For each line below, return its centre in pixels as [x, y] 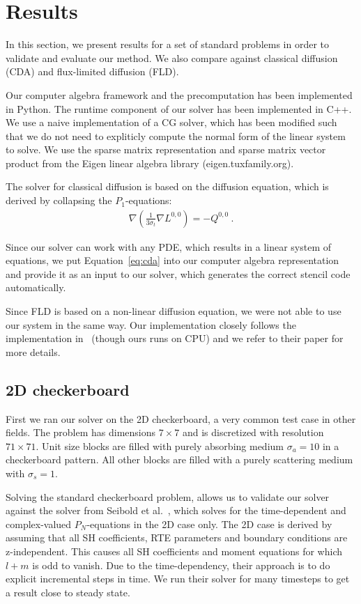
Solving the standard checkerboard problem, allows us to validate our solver [168, 496]
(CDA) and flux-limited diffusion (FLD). [92, 71]
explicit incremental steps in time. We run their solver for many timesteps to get [178, 579]
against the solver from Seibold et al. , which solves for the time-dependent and [176, 510]
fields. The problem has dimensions [81, 432]
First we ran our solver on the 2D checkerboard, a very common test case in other [181, 418]
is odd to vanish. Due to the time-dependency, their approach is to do [181, 565]
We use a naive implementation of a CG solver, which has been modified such [171, 122]
